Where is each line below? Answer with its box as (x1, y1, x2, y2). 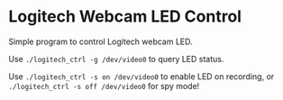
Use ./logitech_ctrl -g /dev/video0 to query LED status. (8, 53, 224, 64)
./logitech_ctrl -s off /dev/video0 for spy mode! (8, 80, 200, 91)
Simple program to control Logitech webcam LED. (8, 36, 193, 47)
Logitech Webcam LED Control (8, 6, 242, 27)
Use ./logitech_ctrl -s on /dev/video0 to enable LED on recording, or (8, 70, 275, 82)
